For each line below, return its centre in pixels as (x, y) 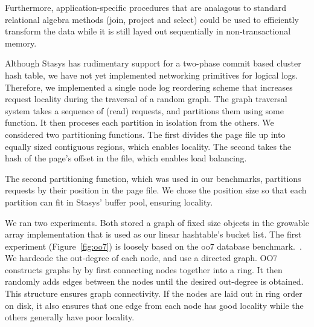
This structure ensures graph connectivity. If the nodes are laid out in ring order (154, 293)
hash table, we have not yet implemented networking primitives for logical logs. (152, 75)
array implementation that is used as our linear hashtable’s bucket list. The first (153, 234)
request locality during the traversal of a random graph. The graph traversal (146, 99)
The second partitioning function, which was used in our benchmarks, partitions (153, 178)
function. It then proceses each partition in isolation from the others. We (139, 122)
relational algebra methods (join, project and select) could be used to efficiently (152, 19)
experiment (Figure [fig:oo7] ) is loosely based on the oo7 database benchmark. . (153, 246)
